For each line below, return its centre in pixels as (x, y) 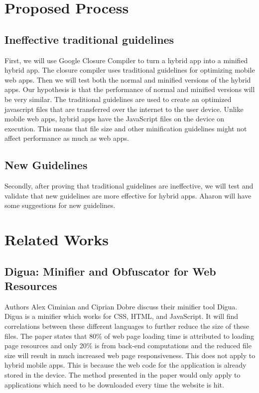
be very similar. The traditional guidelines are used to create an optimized (118, 99)
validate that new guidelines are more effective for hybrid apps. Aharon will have (128, 195)
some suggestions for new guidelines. (60, 205)
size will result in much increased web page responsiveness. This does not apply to (130, 355)
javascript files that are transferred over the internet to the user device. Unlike (124, 109)
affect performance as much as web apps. (67, 138)
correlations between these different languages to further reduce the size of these (127, 326)
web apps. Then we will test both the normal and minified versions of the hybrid (128, 79)
